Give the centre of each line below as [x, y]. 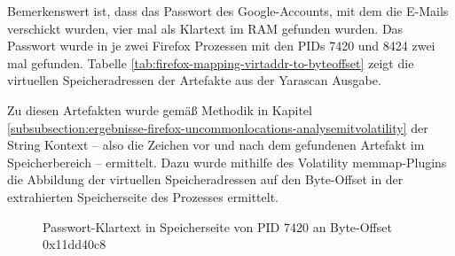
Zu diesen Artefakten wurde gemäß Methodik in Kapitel [160, 109]
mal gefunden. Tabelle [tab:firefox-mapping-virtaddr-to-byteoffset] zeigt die [211, 62]
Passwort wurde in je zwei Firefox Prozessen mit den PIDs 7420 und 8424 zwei [221, 46]
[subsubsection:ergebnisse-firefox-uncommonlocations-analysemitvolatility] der [218, 127]
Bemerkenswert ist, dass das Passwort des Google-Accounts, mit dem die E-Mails [228, 11]
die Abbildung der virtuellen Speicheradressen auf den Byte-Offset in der [205, 179]
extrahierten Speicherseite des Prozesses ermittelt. [143, 196]
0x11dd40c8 [75, 244]
